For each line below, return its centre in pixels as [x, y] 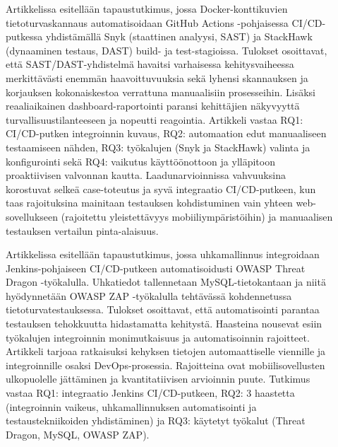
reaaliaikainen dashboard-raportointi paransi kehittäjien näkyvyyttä [153, 106]
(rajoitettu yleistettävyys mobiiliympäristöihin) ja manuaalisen [197, 216]
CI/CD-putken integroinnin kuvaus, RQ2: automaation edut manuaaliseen [166, 133]
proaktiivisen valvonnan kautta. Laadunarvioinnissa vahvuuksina [146, 175]
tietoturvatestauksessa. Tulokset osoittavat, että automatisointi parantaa [163, 309]
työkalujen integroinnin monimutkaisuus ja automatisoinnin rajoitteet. [158, 337]
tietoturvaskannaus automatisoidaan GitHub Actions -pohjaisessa [147, 22]
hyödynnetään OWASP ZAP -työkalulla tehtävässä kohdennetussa [149, 295]
